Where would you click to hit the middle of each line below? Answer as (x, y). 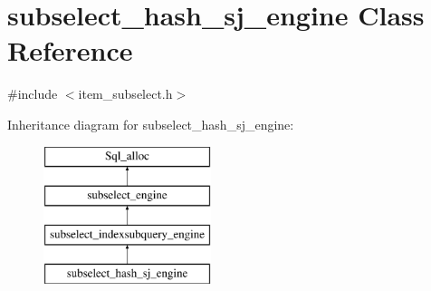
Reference (70, 50)
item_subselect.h (125, 94)
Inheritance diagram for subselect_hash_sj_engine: (151, 124)
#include (33, 94)
